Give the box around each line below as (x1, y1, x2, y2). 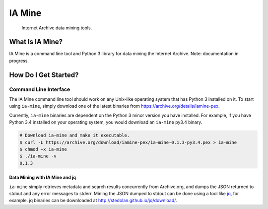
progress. (9, 58, 29, 64)
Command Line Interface (9, 86, 70, 93)
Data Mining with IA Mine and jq (9, 174, 76, 181)
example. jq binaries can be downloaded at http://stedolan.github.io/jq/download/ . (9, 198, 177, 204)
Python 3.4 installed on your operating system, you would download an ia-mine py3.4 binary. (9, 119, 202, 125)
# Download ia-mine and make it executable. (19, 133, 130, 139)
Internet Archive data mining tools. (21, 25, 92, 31)
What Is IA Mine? (9, 38, 63, 46)
